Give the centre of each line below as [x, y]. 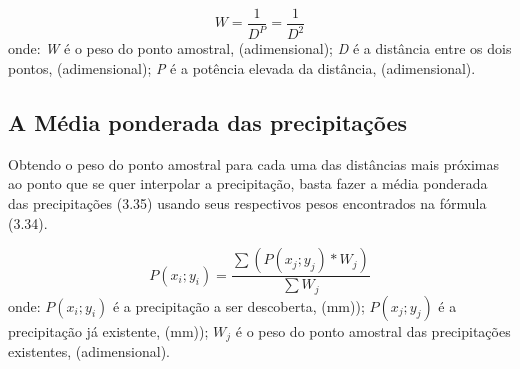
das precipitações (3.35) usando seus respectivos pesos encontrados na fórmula [247, 202]
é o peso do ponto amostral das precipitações [373, 330]
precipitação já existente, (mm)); [108, 330]
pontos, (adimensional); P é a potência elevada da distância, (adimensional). [242, 68]
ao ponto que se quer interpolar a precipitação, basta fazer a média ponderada [248, 183]
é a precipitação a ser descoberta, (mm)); [238, 305]
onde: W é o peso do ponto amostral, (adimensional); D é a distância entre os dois [260, 48]
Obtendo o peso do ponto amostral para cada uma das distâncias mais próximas [254, 163]
